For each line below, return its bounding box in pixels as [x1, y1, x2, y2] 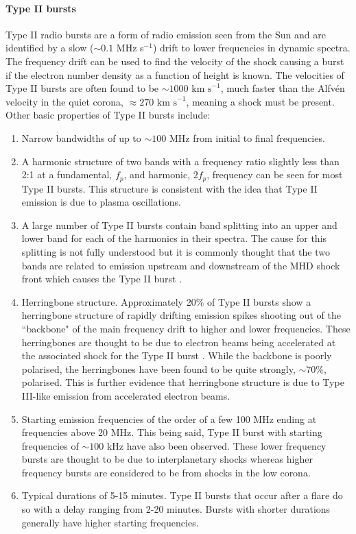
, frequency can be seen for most [206, 167, 343, 182]
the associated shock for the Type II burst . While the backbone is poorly [21, 348, 332, 363]
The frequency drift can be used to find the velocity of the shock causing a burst [5, 53, 344, 68]
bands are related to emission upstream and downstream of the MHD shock [21, 258, 340, 272]
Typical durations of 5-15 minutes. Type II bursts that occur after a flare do [21, 488, 343, 502]
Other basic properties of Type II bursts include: [5, 108, 211, 122]
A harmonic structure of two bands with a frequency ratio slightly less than [21, 154, 340, 168]
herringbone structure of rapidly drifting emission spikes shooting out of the [21, 308, 341, 322]
